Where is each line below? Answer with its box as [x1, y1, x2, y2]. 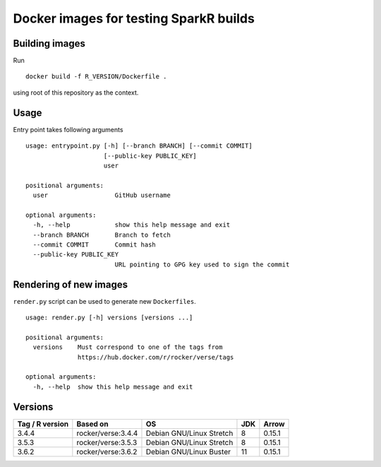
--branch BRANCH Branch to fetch [32, 230, 171, 239]
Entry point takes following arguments [13, 125, 123, 134]
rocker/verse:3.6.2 [76, 447, 138, 456]
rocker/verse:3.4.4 [76, 428, 138, 438]
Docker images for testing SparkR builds [13, 11, 255, 26]
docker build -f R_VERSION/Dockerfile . [25, 73, 167, 81]
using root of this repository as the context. [13, 88, 139, 97]
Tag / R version [17, 419, 69, 429]
